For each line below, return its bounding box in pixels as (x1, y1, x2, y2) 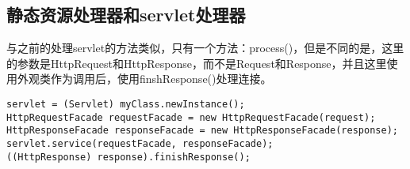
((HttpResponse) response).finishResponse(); (6, 151, 251, 163)
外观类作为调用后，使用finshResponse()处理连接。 (17, 70, 272, 87)
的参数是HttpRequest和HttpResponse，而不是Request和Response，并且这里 (6, 54, 387, 71)
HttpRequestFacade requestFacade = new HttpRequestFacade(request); (6, 111, 376, 123)
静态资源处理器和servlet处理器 (6, 2, 246, 27)
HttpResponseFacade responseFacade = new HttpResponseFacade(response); (6, 125, 398, 137)
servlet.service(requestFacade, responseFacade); (6, 137, 274, 149)
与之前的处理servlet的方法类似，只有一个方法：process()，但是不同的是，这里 (6, 39, 404, 56)
